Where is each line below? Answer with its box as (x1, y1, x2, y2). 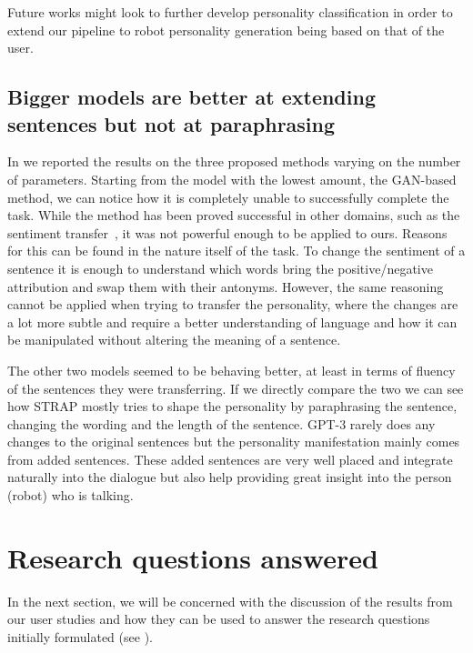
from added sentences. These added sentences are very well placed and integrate (7, 449, 453, 468)
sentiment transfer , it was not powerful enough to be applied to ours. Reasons (7, 223, 448, 242)
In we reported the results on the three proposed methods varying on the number (7, 152, 461, 171)
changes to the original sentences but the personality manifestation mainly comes (7, 432, 460, 451)
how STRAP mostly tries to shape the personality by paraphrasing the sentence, (7, 397, 458, 416)
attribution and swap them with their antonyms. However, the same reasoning (7, 276, 444, 296)
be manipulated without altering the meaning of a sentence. (7, 330, 341, 349)
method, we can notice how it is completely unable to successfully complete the (7, 187, 449, 206)
